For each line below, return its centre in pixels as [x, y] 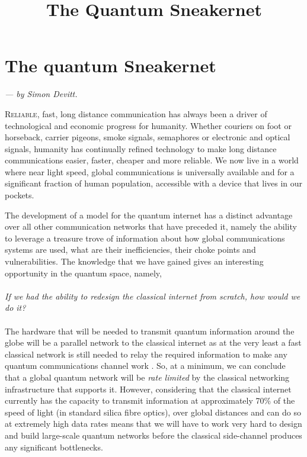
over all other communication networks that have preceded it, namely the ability [151, 226]
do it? [15, 308]
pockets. [20, 195]
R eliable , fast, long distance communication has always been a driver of [136, 113]
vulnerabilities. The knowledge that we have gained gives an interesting [134, 261]
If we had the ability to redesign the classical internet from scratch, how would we [153, 296]
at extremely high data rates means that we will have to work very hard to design [153, 424]
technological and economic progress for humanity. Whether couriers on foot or [148, 125]
